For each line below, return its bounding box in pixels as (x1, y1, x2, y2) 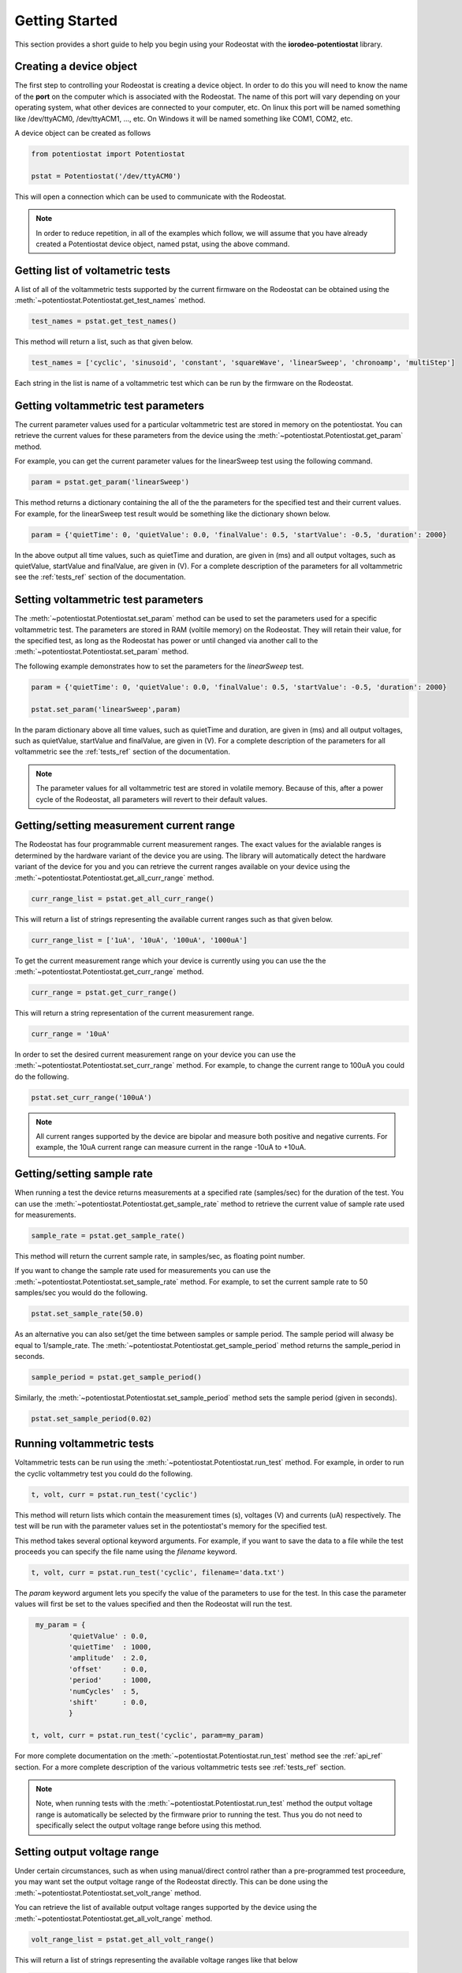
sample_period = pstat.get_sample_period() (31, 1372, 203, 1381)
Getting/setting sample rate (14, 1167, 154, 1181)
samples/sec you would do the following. (14, 1288, 148, 1297)
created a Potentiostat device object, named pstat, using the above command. (35, 239, 290, 249)
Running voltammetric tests (14, 1437, 155, 1451)
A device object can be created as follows (14, 129, 151, 138)
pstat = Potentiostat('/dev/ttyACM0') (31, 171, 181, 181)
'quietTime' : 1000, (68, 1642, 153, 1652)
